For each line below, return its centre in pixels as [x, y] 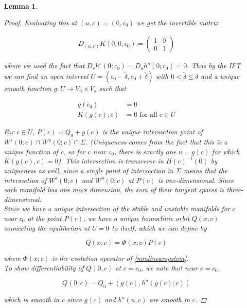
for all [148, 115]
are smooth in [169, 299]
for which [226, 151]
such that [113, 88]
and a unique [220, 76]
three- [235, 190]
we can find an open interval [46, 76]
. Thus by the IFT [214, 65]
